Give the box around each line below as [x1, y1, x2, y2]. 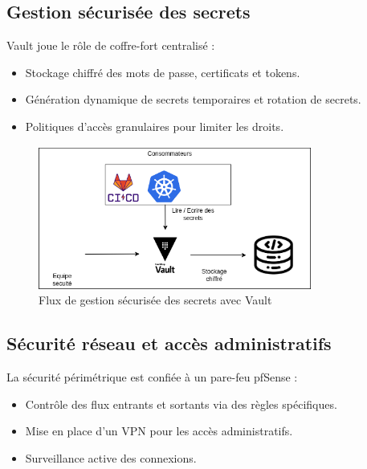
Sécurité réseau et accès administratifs [6, 331, 332, 356]
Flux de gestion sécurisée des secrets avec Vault [39, 292, 272, 308]
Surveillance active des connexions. [25, 449, 197, 466]
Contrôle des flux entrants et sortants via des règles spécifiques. [25, 395, 337, 412]
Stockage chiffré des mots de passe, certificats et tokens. [25, 63, 300, 80]
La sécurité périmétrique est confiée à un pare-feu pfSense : [6, 369, 298, 385]
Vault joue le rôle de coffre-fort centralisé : [6, 37, 215, 54]
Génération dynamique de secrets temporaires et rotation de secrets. [25, 91, 361, 108]
